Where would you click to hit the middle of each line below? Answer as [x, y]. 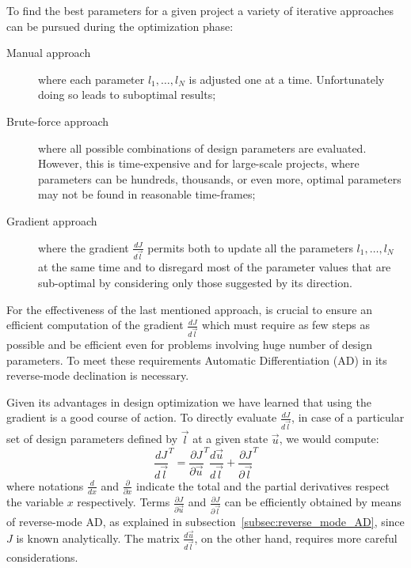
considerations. [42, 557]
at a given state [230, 439]
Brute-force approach [58, 121]
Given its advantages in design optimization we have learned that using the [189, 401]
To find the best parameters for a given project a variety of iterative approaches [200, 10]
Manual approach [49, 53]
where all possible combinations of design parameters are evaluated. [202, 148]
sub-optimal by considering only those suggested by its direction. [195, 282]
